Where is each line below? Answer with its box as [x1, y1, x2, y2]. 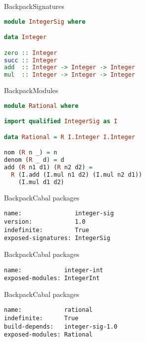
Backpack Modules [4, 85, 58, 96]
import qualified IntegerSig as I [4, 118, 118, 125]
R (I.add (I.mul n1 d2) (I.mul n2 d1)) [11, 171, 143, 178]
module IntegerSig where [4, 18, 86, 25]
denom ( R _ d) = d [4, 156, 64, 164]
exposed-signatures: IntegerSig [4, 235, 110, 242]
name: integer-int [4, 266, 103, 274]
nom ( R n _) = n [4, 149, 57, 156]
